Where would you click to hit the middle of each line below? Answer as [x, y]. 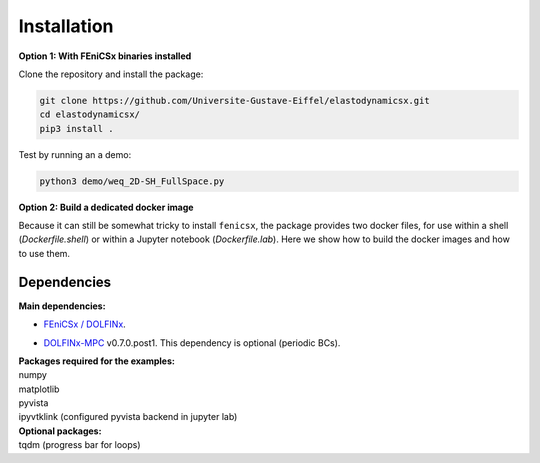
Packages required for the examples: [96, 361]
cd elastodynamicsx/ [89, 114]
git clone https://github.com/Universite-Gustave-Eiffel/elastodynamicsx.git [234, 100]
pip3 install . [76, 128]
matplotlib [39, 389]
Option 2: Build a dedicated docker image [106, 207]
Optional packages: [60, 431]
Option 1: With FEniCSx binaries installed [105, 56]
